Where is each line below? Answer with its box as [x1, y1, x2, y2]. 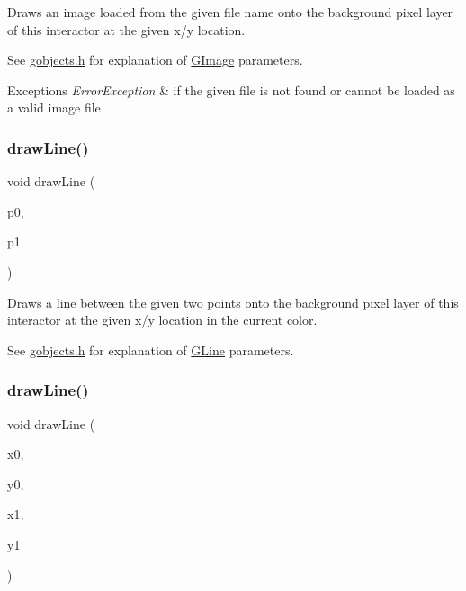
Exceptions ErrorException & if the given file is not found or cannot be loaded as [7, 80, 455, 99]
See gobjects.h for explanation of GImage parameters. [7, 50, 303, 69]
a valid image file [7, 98, 101, 117]
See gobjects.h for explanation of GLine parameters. [7, 340, 294, 359]
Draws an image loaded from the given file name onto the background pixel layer [7, 3, 453, 21]
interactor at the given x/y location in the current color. [7, 310, 318, 329]
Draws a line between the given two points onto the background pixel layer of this [7, 292, 459, 311]
